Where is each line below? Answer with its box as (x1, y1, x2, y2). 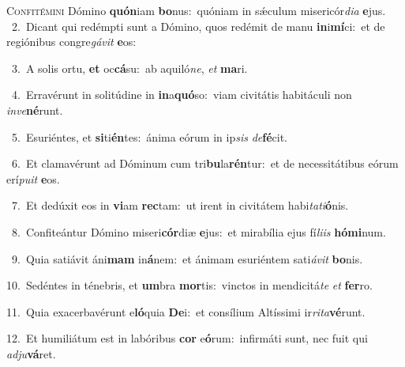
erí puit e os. (6, 170, 60, 187)
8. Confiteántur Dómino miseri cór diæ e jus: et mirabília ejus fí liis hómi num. (11, 223, 386, 240)
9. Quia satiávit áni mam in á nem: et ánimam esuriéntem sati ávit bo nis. (11, 250, 363, 267)
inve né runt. (6, 101, 63, 118)
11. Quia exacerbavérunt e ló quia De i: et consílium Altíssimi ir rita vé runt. (6, 303, 366, 320)
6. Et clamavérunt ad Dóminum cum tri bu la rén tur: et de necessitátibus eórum (11, 155, 399, 172)
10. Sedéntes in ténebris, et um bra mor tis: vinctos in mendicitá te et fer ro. (6, 277, 373, 293)
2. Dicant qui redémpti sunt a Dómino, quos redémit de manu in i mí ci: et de (11, 17, 385, 34)
